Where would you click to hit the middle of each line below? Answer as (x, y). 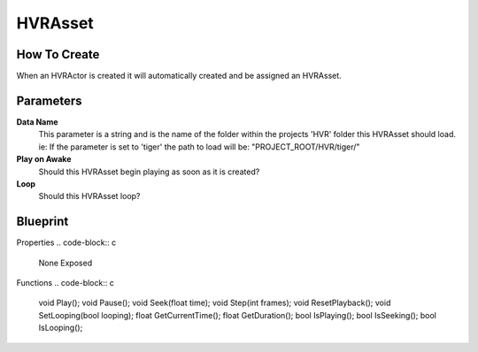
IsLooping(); (61, 328)
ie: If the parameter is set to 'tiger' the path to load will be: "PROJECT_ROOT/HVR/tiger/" (199, 147)
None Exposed (66, 263)
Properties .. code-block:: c (66, 242)
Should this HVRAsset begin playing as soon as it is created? (149, 172)
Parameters (49, 100)
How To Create (58, 54)
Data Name (37, 122)
